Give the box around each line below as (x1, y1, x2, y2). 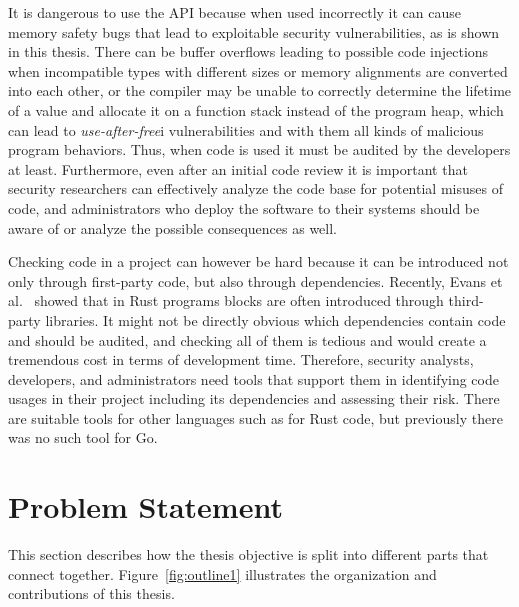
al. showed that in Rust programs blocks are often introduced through (8, 290, 444, 311)
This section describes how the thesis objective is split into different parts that (8, 544, 489, 565)
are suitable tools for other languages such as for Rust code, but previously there (8, 407, 503, 428)
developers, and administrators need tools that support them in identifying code (8, 368, 499, 389)
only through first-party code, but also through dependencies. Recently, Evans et (8, 270, 503, 291)
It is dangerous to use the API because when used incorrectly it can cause (8, 2, 462, 22)
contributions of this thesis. (8, 583, 175, 604)
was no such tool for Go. (8, 427, 158, 448)
